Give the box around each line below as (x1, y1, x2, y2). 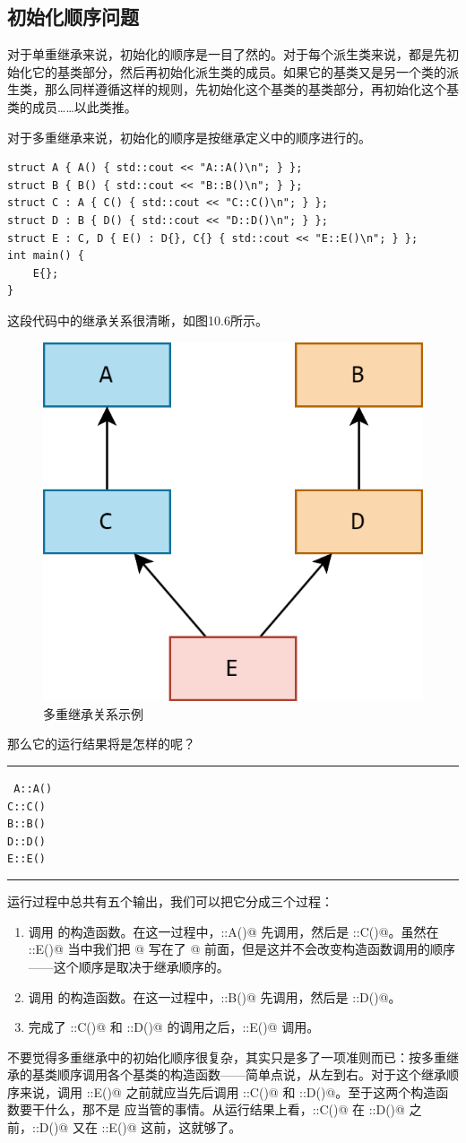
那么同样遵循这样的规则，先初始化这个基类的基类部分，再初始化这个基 (44, 80, 459, 99)
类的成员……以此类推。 (7, 97, 137, 116)
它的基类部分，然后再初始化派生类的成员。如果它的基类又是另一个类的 (31, 62, 446, 81)
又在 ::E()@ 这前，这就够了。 (72, 1118, 242, 1137)
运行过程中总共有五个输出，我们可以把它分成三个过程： (7, 892, 333, 911)
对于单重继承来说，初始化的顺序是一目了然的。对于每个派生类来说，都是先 (7, 45, 446, 64)
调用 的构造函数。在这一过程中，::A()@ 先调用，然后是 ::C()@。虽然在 (28, 922, 439, 940)
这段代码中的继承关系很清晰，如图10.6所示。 (7, 310, 268, 329)
